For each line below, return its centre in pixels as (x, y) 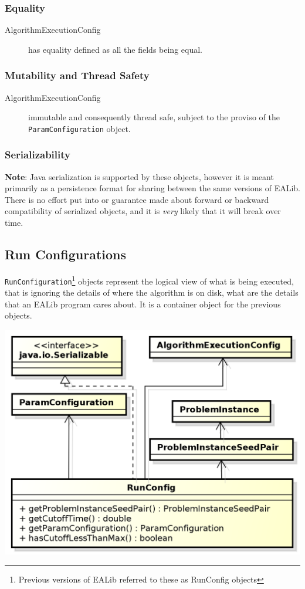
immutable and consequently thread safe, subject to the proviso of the (154, 117)
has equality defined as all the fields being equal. (115, 49)
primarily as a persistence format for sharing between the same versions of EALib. (153, 188)
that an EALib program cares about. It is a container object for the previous (143, 304)
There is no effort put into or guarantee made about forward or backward (137, 199)
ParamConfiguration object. (79, 128)
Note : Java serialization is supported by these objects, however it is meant (139, 176)
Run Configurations (65, 254)
